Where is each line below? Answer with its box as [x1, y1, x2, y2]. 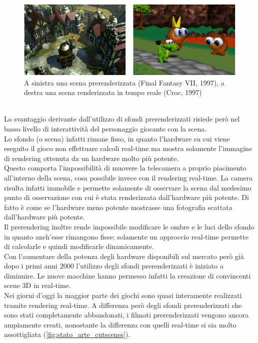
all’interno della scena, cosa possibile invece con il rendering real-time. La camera [4, 172, 253, 182]
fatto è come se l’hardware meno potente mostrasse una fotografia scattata [4, 201, 232, 212]
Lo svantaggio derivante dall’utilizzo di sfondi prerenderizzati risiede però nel [4, 113, 240, 124]
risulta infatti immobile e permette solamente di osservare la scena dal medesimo [4, 182, 251, 192]
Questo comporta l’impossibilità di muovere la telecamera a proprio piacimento [4, 162, 246, 173]
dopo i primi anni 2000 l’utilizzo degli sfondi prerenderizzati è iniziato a [4, 260, 223, 271]
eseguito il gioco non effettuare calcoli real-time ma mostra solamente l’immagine [4, 143, 252, 153]
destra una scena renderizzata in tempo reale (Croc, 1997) [24, 87, 202, 97]
